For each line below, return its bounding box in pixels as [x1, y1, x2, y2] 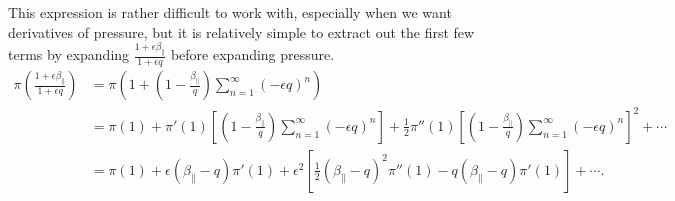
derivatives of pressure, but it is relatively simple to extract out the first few [8, 21, 475, 42]
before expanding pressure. [170, 44, 335, 65]
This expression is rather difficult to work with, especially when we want [8, 2, 452, 22]
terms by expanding [8, 44, 130, 65]
